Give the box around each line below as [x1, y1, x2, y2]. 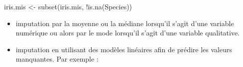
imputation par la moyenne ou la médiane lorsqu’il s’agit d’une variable [15, 18, 234, 28]
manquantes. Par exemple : [15, 54, 99, 64]
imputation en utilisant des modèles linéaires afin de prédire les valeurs [15, 44, 233, 54]
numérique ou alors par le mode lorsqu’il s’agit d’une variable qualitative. [15, 28, 240, 38]
